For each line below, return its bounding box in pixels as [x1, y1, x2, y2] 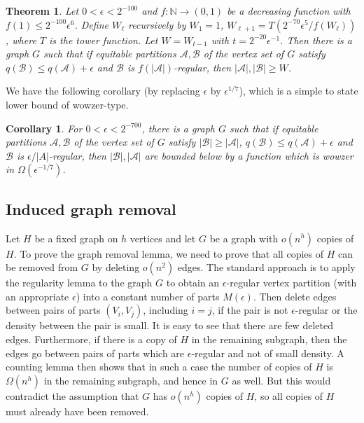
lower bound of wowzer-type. [6, 97, 129, 111]
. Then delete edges [253, 289, 337, 303]
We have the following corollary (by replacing [6, 83, 200, 98]
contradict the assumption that [6, 388, 139, 403]
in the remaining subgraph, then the [191, 331, 347, 346]
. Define [74, 17, 108, 32]
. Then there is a [280, 32, 352, 47]
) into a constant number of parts [76, 289, 220, 303]
